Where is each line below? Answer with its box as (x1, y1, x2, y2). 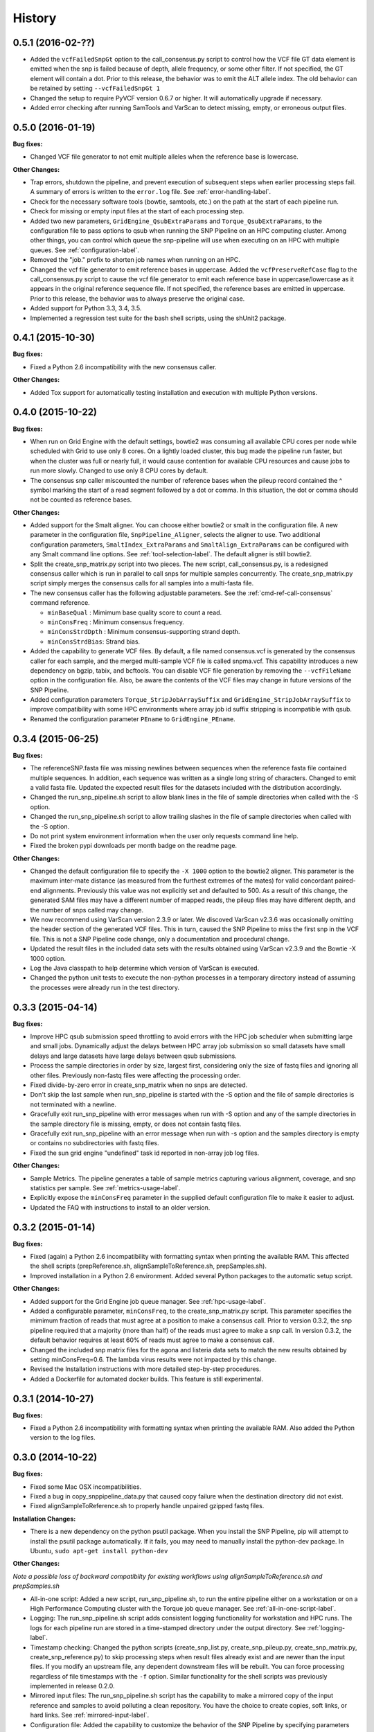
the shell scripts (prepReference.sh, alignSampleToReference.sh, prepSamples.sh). (30, 1262, 267, 1271)
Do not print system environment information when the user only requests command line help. (30, 831, 299, 840)
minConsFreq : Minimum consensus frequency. (47, 617, 185, 626)
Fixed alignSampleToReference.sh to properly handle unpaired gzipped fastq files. (30, 1502, 265, 1510)
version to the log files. (30, 1433, 96, 1442)
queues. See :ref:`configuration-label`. (30, 246, 140, 254)
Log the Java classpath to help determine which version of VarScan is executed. (30, 964, 260, 972)
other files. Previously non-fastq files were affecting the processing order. (30, 1071, 241, 1079)
